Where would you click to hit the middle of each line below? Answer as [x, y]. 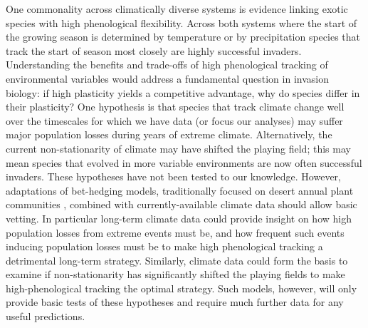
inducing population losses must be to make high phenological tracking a [164, 246]
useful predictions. [46, 316]
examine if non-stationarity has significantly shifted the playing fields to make [175, 274]
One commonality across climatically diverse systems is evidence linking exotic [177, 9]
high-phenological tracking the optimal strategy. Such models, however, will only [182, 288]
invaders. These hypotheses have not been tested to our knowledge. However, [174, 176]
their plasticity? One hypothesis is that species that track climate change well [175, 107]
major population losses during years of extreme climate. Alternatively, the [169, 134]
